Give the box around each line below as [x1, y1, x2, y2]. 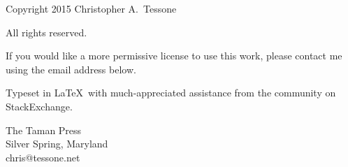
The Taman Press [6, 122, 82, 137]
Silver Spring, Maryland [6, 136, 108, 151]
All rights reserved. [6, 24, 87, 39]
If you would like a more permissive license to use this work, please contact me [6, 48, 342, 63]
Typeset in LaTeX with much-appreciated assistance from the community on [6, 85, 336, 100]
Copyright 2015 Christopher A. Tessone [6, 1, 177, 15]
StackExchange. [6, 99, 73, 113]
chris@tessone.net [6, 150, 80, 164]
